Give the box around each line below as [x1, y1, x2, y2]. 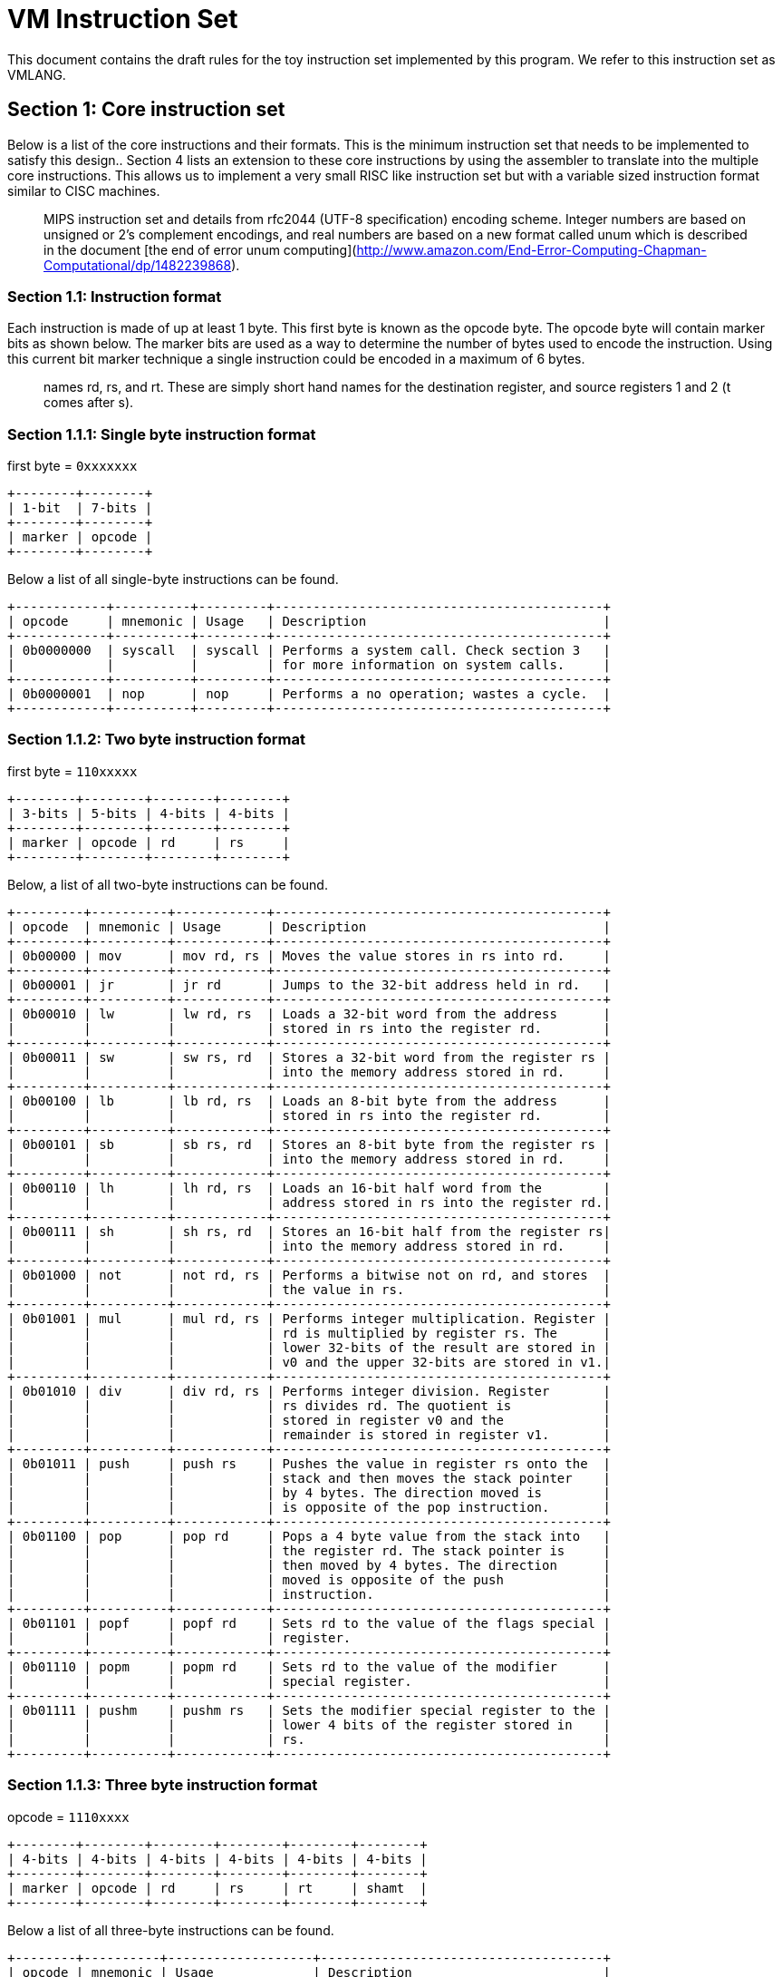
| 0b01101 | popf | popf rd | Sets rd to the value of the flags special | [7, 1615, 611, 1631]
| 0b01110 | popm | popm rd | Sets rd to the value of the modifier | [7, 1659, 611, 1674]
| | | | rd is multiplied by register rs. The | [7, 1325, 611, 1340]
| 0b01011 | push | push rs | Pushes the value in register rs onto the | [7, 1456, 611, 1471]
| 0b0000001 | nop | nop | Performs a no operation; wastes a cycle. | [7, 687, 611, 702]
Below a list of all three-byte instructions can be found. [7, 1922, 334, 1938]
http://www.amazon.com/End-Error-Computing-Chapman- [356, 241, 707, 258]
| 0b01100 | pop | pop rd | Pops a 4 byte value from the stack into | [7, 1528, 611, 1544]
